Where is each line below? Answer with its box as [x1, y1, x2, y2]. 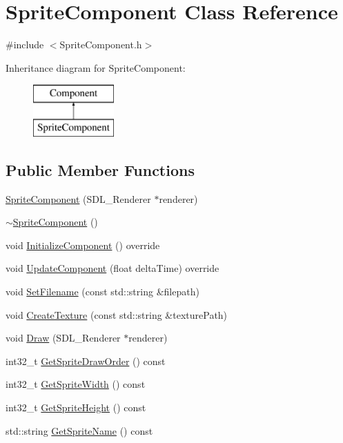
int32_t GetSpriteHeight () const [6, 400, 146, 415]
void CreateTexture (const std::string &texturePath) [6, 307, 228, 322]
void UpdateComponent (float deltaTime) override [6, 261, 219, 275]
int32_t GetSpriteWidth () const [6, 377, 146, 391]
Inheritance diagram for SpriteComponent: [6, 60, 186, 75]
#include [6, 37, 44, 52]
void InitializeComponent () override [6, 237, 160, 252]
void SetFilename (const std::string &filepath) [6, 284, 199, 299]
